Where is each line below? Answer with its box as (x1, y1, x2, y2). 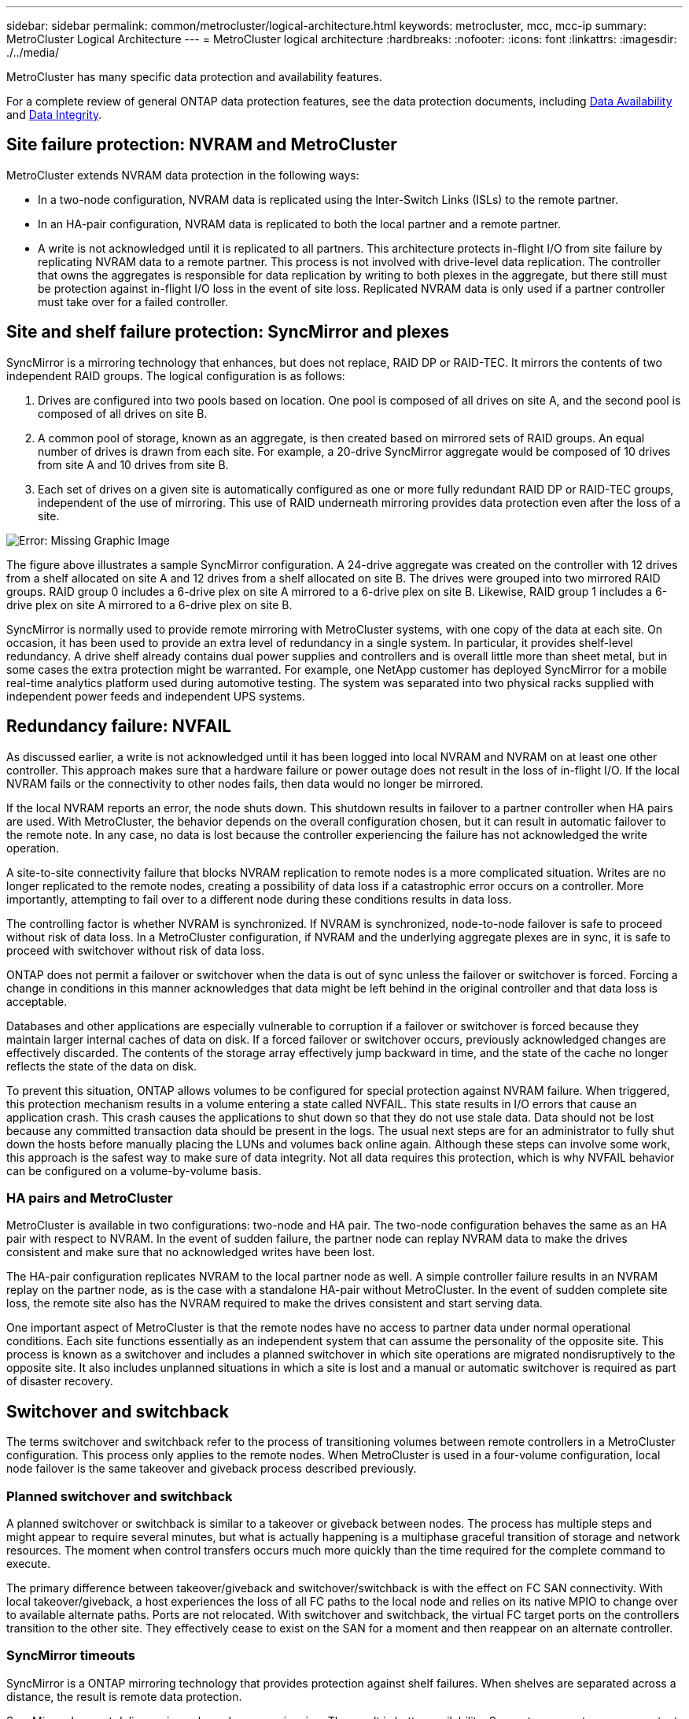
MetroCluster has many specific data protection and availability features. (6, 70, 382, 83)
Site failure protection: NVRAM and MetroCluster (6, 135, 397, 155)
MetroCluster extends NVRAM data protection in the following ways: (6, 168, 359, 182)
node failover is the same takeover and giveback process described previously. (6, 1462, 417, 1476)
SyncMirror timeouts (6, 1647, 136, 1664)
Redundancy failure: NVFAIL (6, 716, 232, 737)
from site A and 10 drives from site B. (38, 457, 229, 471)
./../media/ (6, 46, 59, 59)
